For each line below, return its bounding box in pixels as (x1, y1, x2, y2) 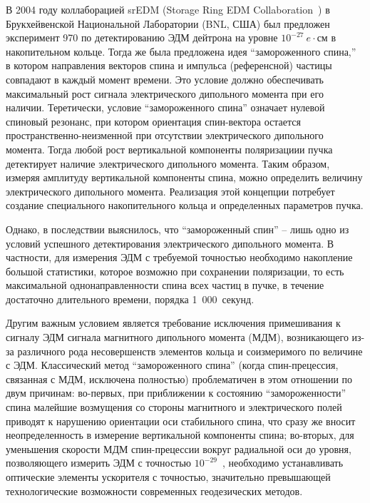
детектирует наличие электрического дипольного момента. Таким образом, (6, 156, 330, 171)
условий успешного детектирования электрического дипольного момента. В (6, 235, 334, 250)
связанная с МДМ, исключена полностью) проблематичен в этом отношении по (6, 371, 353, 386)
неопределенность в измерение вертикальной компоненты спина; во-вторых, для (6, 427, 354, 442)
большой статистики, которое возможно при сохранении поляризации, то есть (6, 263, 344, 278)
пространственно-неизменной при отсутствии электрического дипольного (6, 128, 324, 143)
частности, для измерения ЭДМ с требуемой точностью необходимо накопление (6, 250, 353, 265)
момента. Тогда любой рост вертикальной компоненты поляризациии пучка (6, 141, 333, 156)
